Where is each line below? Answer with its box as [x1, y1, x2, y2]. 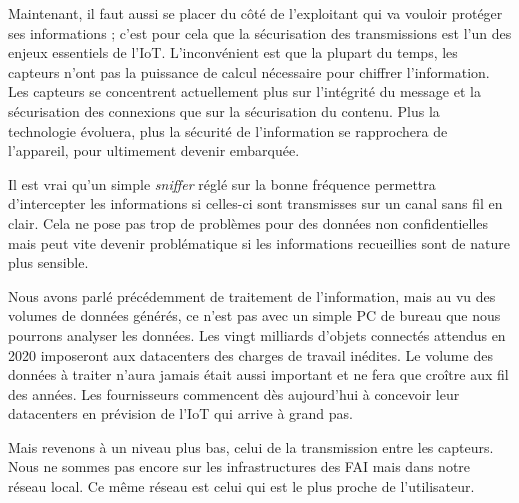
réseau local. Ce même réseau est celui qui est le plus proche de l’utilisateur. [8, 476, 475, 497]
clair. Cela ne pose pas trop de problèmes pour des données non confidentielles [8, 212, 489, 233]
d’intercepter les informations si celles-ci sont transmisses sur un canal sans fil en [8, 193, 503, 214]
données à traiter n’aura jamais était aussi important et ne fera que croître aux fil [8, 364, 509, 385]
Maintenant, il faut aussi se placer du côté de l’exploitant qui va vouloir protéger [8, 3, 503, 23]
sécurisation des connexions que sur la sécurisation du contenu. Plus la [8, 100, 440, 121]
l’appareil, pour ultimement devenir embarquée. [8, 140, 300, 161]
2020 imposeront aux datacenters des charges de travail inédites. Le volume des [8, 344, 493, 365]
